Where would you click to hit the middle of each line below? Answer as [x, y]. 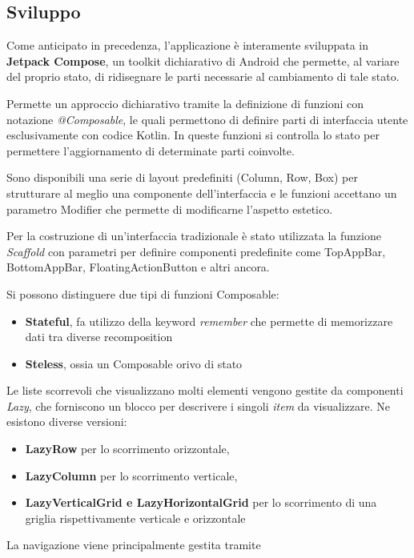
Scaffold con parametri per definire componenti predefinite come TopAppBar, [196, 251]
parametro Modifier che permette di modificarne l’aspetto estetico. [170, 209]
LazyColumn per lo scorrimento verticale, [131, 475]
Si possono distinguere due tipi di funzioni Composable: [143, 293]
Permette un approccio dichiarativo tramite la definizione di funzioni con [185, 103]
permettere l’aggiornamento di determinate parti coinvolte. [151, 150]
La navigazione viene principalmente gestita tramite [134, 545]
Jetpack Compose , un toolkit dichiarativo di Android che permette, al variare [203, 60]
